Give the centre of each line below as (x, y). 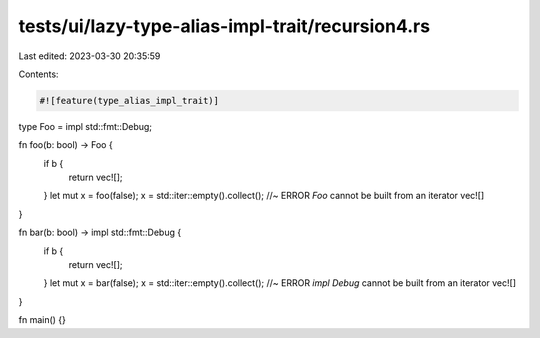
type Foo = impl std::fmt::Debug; (85, 126)
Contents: (38, 74)
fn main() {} (42, 320)
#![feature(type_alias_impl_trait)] (129, 100)
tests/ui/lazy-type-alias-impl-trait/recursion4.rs (224, 26)
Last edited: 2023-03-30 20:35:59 (89, 56)
